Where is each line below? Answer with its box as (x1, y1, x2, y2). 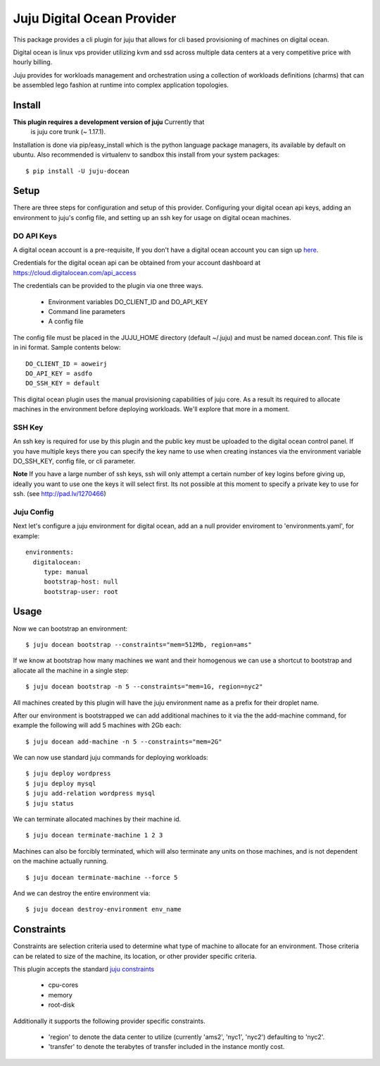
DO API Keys (13, 231, 58, 241)
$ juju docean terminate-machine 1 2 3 (25, 831, 163, 840)
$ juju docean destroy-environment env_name (25, 905, 182, 914)
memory (48, 991, 73, 999)
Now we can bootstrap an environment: (13, 624, 128, 633)
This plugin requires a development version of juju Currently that (13, 118, 205, 126)
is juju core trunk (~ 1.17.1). (30, 128, 106, 136)
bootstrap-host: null (44, 578, 119, 586)
